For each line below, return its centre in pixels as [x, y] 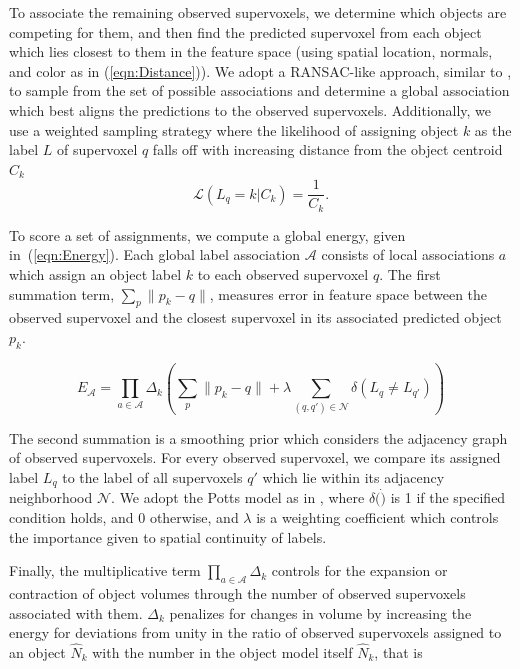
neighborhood [51, 497]
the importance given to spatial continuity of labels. [168, 536]
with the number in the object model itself [222, 651]
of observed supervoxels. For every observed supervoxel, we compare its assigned [255, 457]
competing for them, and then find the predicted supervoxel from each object [245, 31]
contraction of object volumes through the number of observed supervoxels [237, 592]
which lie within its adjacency [353, 476]
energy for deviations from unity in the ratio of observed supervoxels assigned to [255, 632]
